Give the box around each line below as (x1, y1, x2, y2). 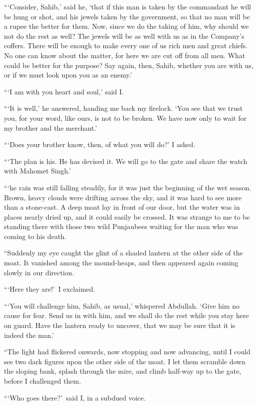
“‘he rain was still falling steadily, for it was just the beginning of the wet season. (4, 182, 252, 192)
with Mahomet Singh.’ (4, 165, 71, 176)
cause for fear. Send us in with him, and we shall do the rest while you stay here (4, 310, 249, 321)
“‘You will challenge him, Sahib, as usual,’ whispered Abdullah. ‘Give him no (4, 300, 240, 311)
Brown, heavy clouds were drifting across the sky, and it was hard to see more (4, 192, 242, 202)
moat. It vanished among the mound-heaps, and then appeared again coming (4, 257, 239, 268)
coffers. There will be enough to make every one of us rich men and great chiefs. (4, 40, 248, 51)
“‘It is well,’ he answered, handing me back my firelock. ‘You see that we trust (4, 103, 243, 113)
